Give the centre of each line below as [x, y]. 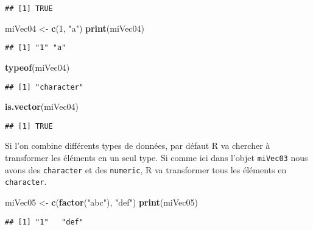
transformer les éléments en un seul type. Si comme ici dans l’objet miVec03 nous [156, 157]
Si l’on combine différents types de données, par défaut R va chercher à [138, 146]
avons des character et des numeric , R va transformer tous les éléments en [146, 169]
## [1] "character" [44, 87]
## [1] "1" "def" [44, 222]
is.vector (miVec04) [42, 106]
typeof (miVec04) [37, 67]
